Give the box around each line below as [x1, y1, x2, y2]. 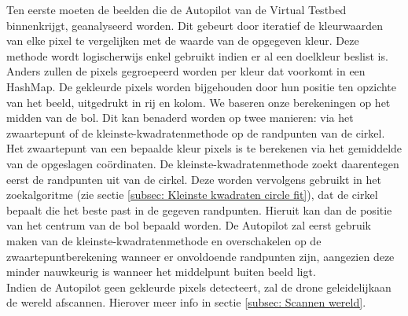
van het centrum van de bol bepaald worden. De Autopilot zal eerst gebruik [6, 217, 371, 233]
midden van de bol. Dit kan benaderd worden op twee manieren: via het [6, 109, 354, 126]
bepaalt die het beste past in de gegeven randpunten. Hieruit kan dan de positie [6, 201, 392, 218]
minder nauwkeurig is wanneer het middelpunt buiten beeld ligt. [6, 263, 316, 280]
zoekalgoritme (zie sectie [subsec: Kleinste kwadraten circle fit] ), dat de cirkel [6, 186, 378, 203]
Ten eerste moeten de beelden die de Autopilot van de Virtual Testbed [6, 2, 347, 17]
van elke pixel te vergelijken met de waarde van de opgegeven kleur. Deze [6, 32, 359, 49]
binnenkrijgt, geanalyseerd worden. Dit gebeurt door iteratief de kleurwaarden [6, 17, 383, 33]
